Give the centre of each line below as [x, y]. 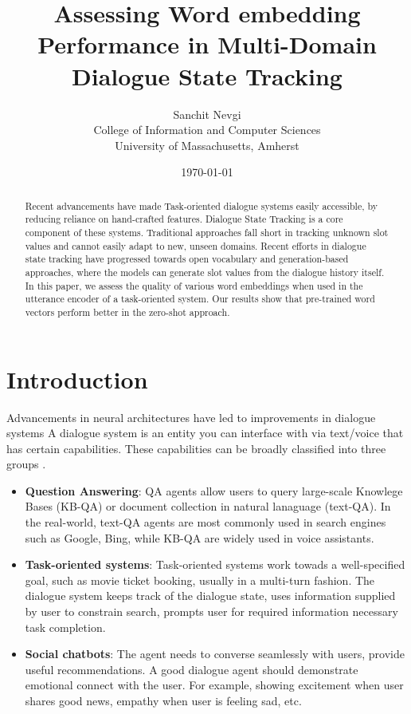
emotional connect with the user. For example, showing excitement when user [214, 685]
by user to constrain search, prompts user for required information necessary [211, 611]
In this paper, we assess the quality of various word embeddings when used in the [194, 285]
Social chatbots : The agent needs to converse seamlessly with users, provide [215, 654]
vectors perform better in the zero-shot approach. [127, 312]
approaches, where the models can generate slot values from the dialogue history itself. [205, 272]
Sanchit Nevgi [207, 114]
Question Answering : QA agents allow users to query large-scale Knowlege [214, 490]
